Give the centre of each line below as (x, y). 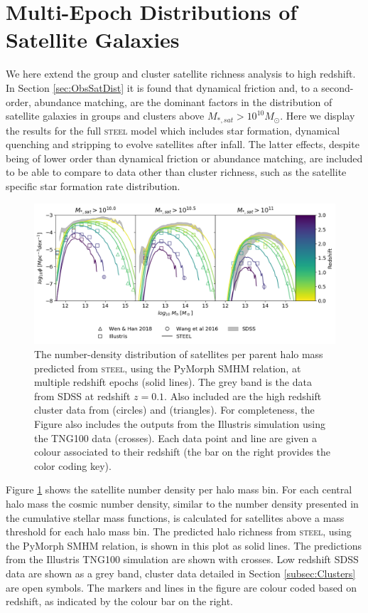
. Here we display (318, 116)
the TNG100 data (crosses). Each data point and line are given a (176, 438)
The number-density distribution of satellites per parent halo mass (179, 354)
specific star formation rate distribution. (93, 185)
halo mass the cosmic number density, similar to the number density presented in (182, 503)
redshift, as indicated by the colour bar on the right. (120, 601)
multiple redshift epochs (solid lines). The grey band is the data (173, 382)
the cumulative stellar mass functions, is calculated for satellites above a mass (175, 517)
